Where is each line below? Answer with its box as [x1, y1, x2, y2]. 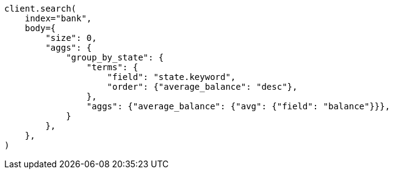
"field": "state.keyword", [107, 72, 236, 82]
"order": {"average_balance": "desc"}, [107, 82, 298, 92]
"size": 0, [45, 33, 97, 43]
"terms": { [86, 62, 139, 72]
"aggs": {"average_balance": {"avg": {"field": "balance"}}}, [86, 101, 391, 111]
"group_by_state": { [66, 53, 164, 62]
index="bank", [24, 13, 92, 23]
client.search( [4, 4, 77, 13]
